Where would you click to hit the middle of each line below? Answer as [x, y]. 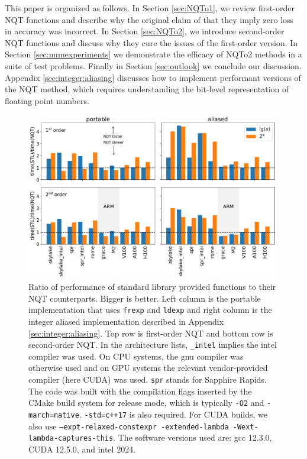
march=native [54, 415]
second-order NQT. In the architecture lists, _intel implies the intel [153, 345]
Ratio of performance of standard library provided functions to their [152, 287]
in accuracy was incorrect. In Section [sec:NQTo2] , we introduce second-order [145, 31]
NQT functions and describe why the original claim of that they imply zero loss [149, 19]
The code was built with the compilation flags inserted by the [140, 391]
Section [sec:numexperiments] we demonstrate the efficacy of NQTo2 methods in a [153, 54]
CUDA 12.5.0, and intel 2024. [82, 449]
